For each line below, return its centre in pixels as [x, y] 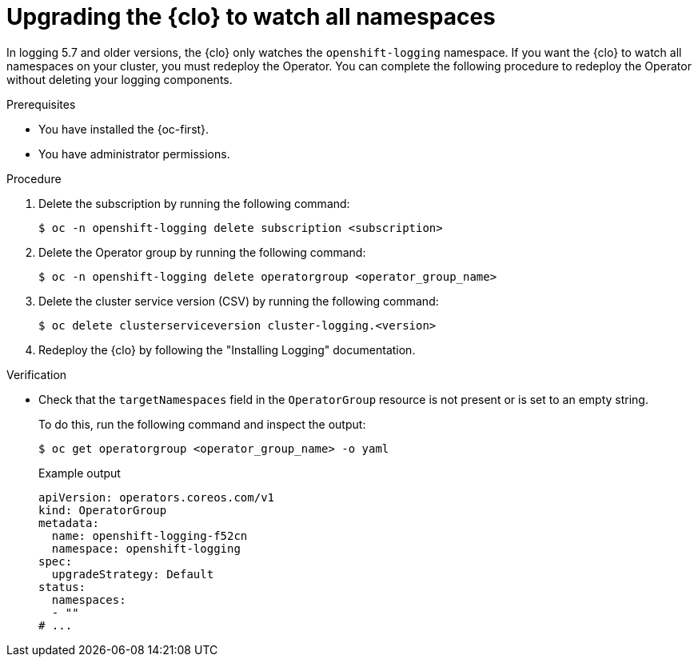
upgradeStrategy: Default [133, 574]
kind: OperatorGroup [103, 510]
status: [62, 587]
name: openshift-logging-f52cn [150, 535]
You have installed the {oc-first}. [124, 129]
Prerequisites [41, 104]
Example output [80, 473]
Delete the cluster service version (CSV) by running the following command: [239, 301]
